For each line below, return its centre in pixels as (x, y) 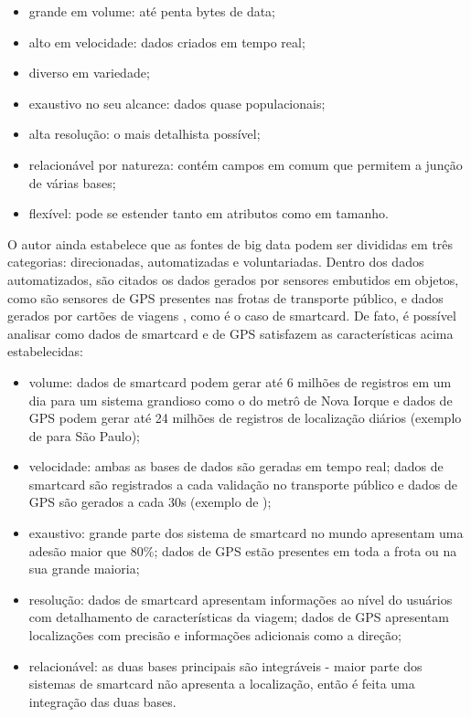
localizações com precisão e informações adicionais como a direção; (215, 635)
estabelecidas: (45, 351)
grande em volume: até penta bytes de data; (152, 11)
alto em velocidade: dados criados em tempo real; (167, 42)
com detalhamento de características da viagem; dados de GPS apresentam (239, 617)
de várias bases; (72, 182)
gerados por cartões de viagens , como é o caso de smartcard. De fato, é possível (232, 316)
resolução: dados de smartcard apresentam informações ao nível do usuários (241, 599)
